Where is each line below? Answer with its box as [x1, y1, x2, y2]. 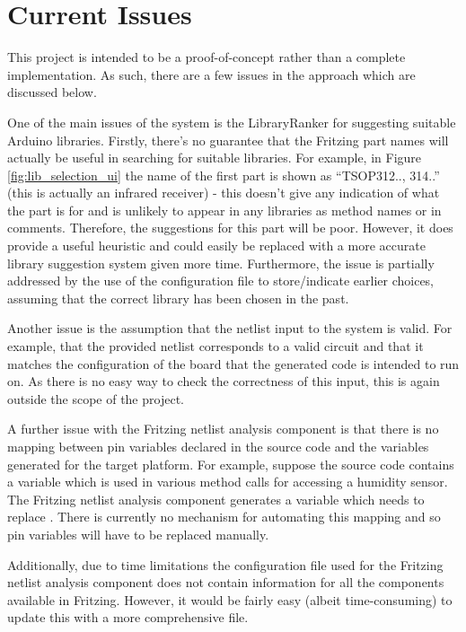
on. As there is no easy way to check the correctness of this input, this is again [7, 372, 440, 391]
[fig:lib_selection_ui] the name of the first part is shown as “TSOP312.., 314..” [7, 165, 440, 184]
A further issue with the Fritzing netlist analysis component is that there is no [7, 419, 439, 438]
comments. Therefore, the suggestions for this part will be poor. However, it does [7, 218, 453, 237]
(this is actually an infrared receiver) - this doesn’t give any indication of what [7, 183, 440, 202]
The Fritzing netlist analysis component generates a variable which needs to [7, 489, 425, 508]
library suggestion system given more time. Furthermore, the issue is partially [7, 253, 435, 272]
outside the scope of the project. [7, 389, 184, 408]
